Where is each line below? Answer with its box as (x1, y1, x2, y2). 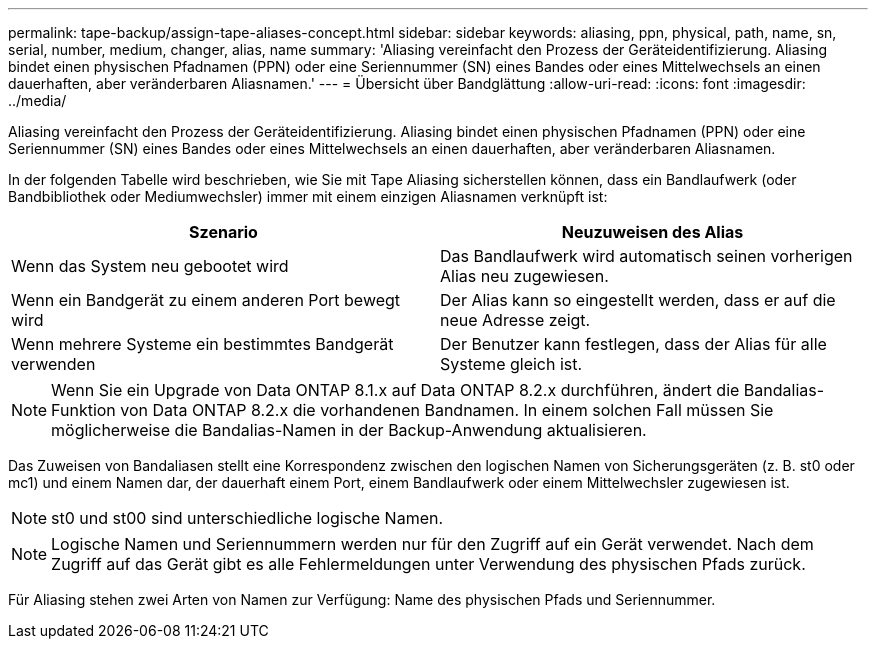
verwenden (11, 354, 96, 374)
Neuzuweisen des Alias (561, 222, 744, 242)
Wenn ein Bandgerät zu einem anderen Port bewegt (11, 290, 401, 310)
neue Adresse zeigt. (440, 310, 591, 330)
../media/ (8, 92, 67, 109)
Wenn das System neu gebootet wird (11, 256, 289, 276)
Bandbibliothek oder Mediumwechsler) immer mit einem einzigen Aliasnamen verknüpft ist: (8, 188, 608, 205)
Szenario (189, 222, 258, 242)
